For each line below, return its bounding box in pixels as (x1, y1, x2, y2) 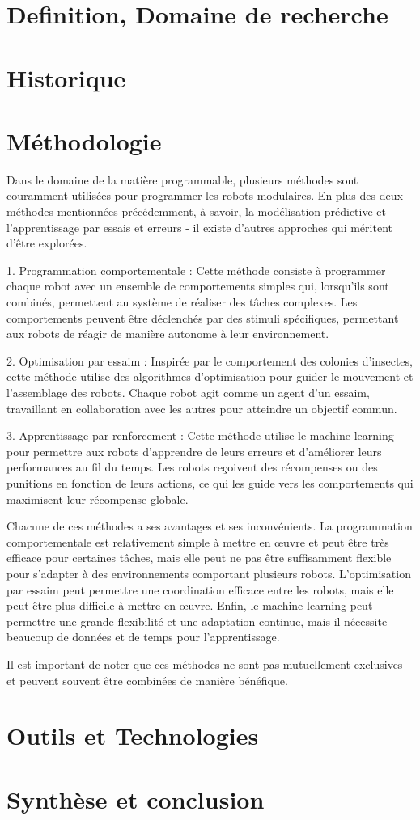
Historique (6, 61, 126, 94)
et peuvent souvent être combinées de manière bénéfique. (6, 671, 288, 688)
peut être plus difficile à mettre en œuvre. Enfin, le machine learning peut (6, 597, 373, 614)
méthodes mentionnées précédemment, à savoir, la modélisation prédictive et (6, 203, 386, 220)
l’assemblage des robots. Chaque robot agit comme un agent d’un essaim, (6, 384, 370, 400)
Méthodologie (6, 124, 162, 157)
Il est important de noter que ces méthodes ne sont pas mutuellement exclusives (6, 655, 403, 672)
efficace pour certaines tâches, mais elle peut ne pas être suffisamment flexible (6, 549, 392, 566)
